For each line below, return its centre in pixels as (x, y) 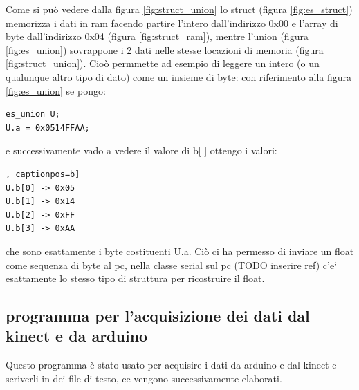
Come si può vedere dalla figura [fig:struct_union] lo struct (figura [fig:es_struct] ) (179, 9)
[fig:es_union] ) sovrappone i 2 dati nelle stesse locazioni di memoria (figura (165, 49)
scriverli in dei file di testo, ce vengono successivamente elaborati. (144, 378)
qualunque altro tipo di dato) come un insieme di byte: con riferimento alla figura (178, 76)
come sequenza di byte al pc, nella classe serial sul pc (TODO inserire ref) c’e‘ (172, 264)
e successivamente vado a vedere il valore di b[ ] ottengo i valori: (141, 150)
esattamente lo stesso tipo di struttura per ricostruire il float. (135, 278)
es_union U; (33, 114)
